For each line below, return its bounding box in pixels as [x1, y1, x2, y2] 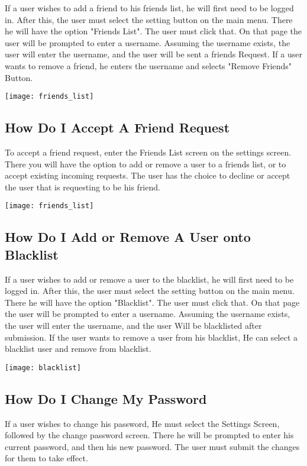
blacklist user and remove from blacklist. [5, 342, 151, 355]
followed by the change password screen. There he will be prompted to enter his [5, 429, 294, 441]
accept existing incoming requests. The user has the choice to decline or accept [5, 169, 290, 182]
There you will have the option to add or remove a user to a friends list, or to [5, 157, 286, 170]
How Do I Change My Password [5, 389, 207, 407]
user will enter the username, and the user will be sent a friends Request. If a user [5, 48, 302, 60]
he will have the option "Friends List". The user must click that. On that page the [5, 25, 302, 37]
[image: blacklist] [5, 363, 81, 372]
